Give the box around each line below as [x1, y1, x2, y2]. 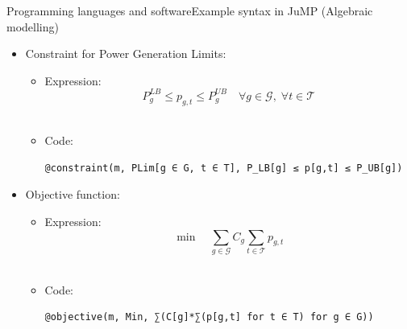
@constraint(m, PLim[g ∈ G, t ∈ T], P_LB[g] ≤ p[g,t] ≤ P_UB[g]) [44, 162, 403, 174]
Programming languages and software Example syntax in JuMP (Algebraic [6, 2, 373, 19]
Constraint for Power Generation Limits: [25, 45, 226, 62]
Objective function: [25, 186, 120, 203]
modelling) [6, 18, 59, 35]
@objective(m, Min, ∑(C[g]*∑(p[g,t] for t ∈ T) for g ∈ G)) [44, 311, 374, 323]
